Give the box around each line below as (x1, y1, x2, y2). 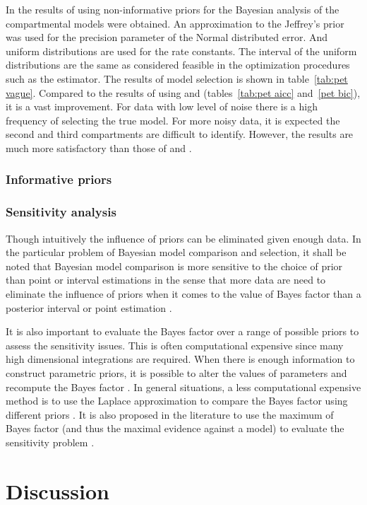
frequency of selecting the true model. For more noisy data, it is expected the (6, 112, 340, 127)
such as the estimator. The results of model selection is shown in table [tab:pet (6, 71, 348, 86)
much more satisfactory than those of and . (6, 140, 192, 155)
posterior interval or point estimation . (6, 300, 172, 315)
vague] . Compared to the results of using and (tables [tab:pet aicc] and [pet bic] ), (6, 85, 361, 100)
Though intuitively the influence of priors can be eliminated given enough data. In (6, 231, 361, 245)
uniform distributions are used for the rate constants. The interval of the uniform (6, 43, 357, 58)
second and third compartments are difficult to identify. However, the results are (6, 127, 354, 141)
